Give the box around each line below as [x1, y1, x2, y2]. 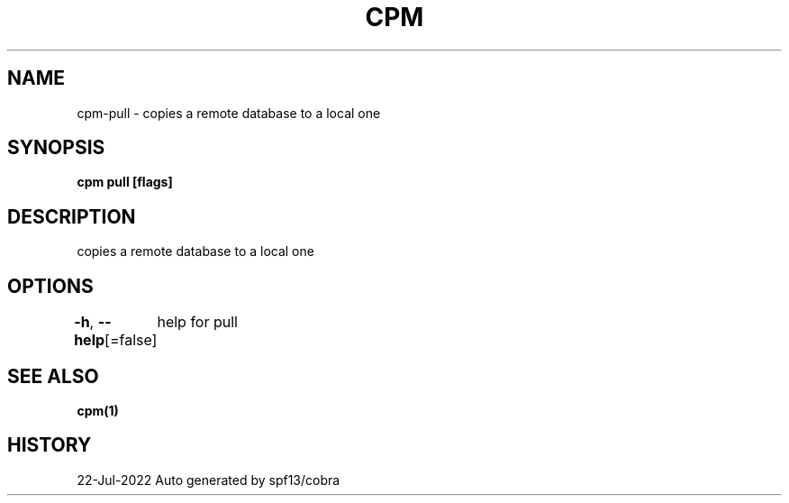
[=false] [104, 331, 158, 350]
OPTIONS [7, 274, 94, 297]
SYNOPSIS [7, 136, 105, 160]
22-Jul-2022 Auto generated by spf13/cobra [77, 471, 340, 488]
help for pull [157, 313, 238, 332]
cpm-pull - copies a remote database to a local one [77, 105, 381, 121]
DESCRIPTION [7, 205, 136, 228]
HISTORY [7, 434, 92, 457]
